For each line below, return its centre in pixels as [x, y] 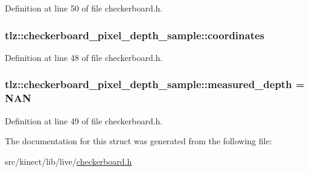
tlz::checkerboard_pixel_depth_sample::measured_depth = [155, 84]
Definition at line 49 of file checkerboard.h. [84, 120]
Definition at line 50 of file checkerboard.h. [84, 8]
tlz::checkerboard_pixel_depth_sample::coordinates [135, 35]
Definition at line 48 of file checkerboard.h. [84, 57]
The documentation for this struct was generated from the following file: [139, 141]
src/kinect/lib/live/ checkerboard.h [68, 161]
